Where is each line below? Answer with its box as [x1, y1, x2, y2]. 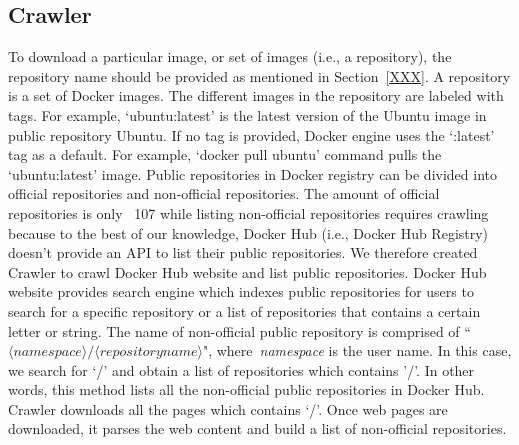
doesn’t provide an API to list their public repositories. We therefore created [8, 242, 478, 263]
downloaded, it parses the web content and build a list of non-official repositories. [8, 418, 507, 439]
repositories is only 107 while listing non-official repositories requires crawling [8, 202, 489, 223]
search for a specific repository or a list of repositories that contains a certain [8, 300, 481, 321]
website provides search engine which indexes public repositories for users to [8, 281, 474, 302]
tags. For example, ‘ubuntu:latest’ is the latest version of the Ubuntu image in [8, 104, 487, 125]
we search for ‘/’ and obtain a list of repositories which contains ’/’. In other [8, 359, 475, 380]
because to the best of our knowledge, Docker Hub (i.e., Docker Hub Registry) [8, 222, 489, 243]
